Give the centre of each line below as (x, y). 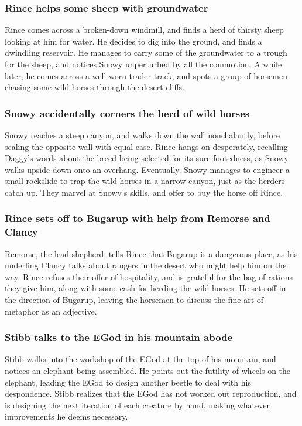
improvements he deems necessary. (66, 416)
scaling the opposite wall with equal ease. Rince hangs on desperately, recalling (146, 146)
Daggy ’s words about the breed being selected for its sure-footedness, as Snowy (147, 158)
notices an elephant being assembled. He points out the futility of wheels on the (148, 371)
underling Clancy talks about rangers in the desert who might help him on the (146, 265)
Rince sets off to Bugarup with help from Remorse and (138, 218)
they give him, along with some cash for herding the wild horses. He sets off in (145, 288)
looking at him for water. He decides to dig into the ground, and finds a (133, 41)
